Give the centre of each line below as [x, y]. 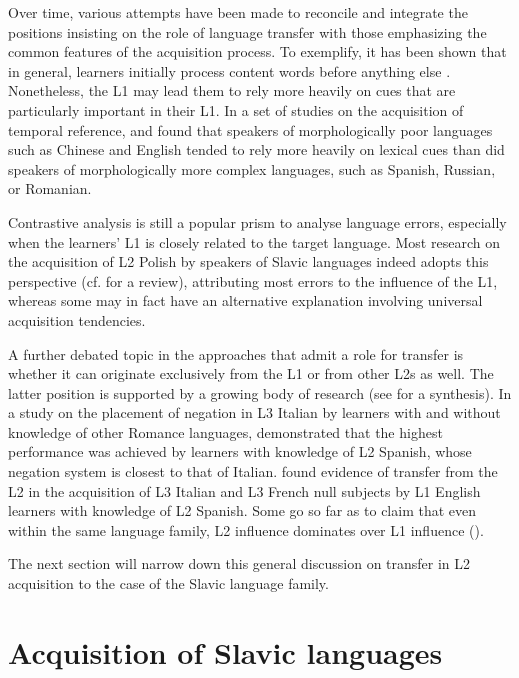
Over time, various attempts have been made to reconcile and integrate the [238, 12]
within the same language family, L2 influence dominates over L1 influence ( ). [246, 529]
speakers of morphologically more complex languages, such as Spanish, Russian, [252, 168]
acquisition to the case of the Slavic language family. [168, 583]
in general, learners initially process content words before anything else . [229, 70]
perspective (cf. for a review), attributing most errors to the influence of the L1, [253, 280]
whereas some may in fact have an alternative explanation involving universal [245, 300]
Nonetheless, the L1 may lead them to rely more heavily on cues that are [232, 90]
